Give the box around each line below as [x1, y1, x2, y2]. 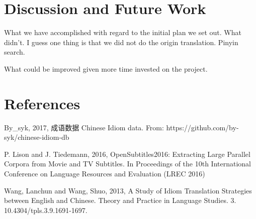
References [4, 93, 80, 113]
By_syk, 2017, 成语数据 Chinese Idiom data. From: [4, 122, 164, 132]
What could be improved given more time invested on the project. [4, 63, 208, 74]
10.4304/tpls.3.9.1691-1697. [4, 204, 88, 215]
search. [4, 47, 25, 57]
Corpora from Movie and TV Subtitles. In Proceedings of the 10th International [4, 158, 251, 169]
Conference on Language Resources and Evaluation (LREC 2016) [4, 168, 205, 178]
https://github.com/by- [166, 122, 239, 132]
